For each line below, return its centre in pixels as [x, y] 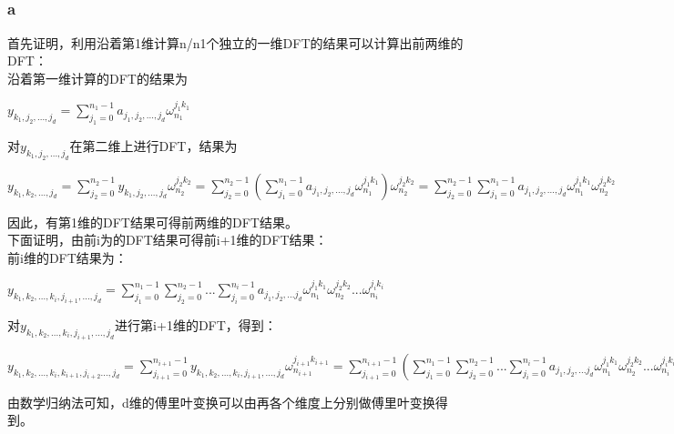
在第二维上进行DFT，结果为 [153, 145]
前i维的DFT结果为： [67, 257]
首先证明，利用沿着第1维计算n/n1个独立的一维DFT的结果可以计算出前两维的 [235, 42]
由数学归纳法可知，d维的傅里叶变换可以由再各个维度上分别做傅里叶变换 [221, 402]
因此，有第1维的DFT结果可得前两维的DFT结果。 [153, 222]
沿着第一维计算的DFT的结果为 [97, 78]
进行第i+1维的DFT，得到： [196, 324]
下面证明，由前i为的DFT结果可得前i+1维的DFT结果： [168, 240]
